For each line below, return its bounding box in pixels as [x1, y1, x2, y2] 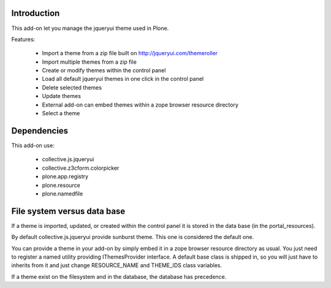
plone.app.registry [42, 173, 89, 180]
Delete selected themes [42, 83, 102, 91]
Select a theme [42, 110, 80, 117]
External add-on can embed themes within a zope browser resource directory [42, 101, 239, 108]
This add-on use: [11, 142, 55, 149]
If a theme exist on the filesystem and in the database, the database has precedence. [11, 273, 227, 280]
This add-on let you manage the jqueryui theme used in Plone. [11, 25, 169, 32]
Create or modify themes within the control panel [42, 67, 166, 74]
